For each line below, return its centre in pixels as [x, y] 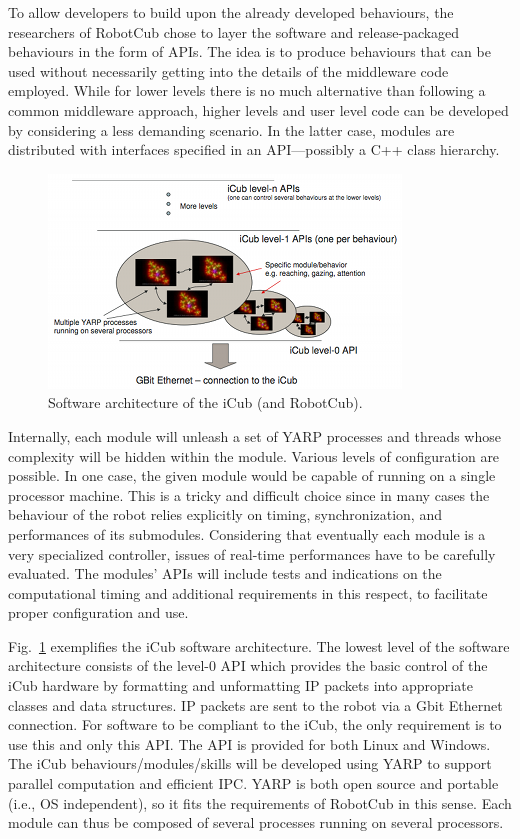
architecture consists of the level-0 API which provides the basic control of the [248, 665]
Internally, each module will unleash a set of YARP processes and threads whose [254, 435]
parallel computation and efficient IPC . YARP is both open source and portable [253, 783]
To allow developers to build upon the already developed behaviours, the [231, 12]
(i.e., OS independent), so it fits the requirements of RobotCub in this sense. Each [260, 802]
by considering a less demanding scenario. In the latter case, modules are [231, 129]
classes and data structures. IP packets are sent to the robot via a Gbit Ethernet [255, 704]
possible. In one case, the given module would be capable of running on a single [252, 475]
